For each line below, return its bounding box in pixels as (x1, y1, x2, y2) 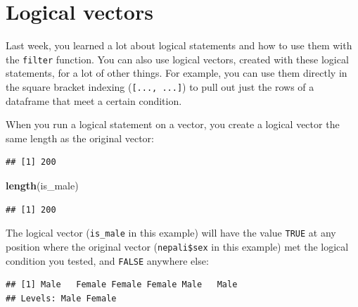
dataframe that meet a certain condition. (6, 93, 182, 108)
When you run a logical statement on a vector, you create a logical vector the (6, 117, 340, 132)
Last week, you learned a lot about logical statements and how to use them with (6, 38, 352, 53)
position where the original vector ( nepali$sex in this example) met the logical (6, 239, 349, 253)
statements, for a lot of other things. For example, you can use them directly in (6, 65, 347, 80)
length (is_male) (6, 178, 79, 192)
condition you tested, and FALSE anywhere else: (6, 253, 209, 268)
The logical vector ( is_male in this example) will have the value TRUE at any (6, 225, 336, 240)
